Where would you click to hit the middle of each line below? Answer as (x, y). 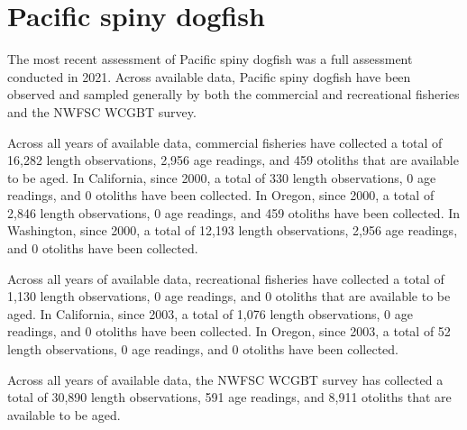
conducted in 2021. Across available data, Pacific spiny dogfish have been (209, 76)
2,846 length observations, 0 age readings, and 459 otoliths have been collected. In (234, 212)
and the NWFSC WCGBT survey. (102, 111)
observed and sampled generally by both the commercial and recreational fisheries (233, 94)
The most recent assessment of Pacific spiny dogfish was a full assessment (210, 59)
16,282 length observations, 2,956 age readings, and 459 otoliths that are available (233, 160)
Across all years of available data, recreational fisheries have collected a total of (226, 278)
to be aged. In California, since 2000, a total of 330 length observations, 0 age (222, 177)
